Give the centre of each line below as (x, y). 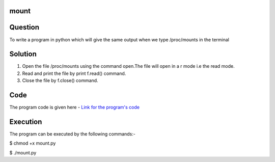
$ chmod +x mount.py (33, 143)
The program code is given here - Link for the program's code (75, 107)
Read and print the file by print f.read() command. (74, 73)
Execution (26, 121)
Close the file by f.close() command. (60, 80)
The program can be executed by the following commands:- (73, 134)
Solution (23, 54)
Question (24, 27)
